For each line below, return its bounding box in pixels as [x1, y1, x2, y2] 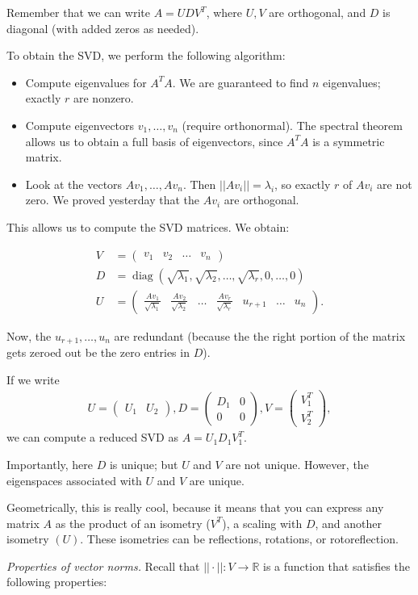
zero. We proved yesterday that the [25, 191, 200, 208]
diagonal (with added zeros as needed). [6, 19, 199, 36]
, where [206, 4, 242, 20]
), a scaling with [222, 514, 303, 531]
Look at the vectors [25, 175, 123, 192]
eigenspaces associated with [6, 471, 142, 488]
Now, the [6, 327, 52, 344]
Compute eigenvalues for [25, 73, 147, 90]
